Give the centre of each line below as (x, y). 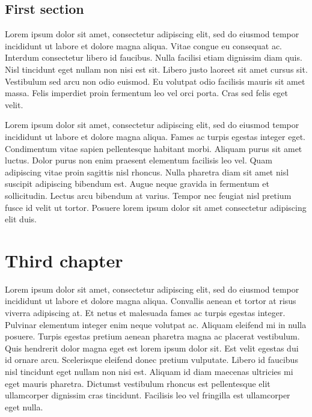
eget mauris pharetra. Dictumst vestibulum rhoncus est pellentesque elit (138, 383)
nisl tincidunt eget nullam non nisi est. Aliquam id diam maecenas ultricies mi (149, 371)
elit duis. (21, 219)
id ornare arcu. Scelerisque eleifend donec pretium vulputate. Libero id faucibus (151, 360)
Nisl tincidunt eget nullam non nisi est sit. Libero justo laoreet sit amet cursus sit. (156, 69)
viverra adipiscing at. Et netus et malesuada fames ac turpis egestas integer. (145, 313)
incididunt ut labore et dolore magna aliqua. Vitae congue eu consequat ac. (144, 45)
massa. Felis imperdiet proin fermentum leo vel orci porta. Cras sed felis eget (147, 93)
